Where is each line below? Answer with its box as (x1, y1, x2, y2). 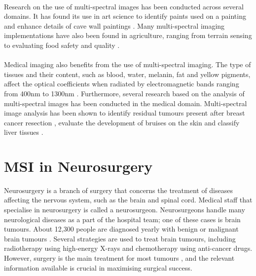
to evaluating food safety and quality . (4, 39, 120, 50)
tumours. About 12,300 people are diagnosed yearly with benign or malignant (4, 224, 239, 234)
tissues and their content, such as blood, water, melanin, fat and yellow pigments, (4, 69, 251, 79)
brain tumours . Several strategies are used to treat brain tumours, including (4, 233, 236, 243)
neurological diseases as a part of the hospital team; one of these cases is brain (4, 214, 241, 224)
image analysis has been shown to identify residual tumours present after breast (4, 108, 245, 118)
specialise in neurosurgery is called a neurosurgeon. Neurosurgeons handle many (4, 204, 245, 215)
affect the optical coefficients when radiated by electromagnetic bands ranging (4, 79, 239, 89)
